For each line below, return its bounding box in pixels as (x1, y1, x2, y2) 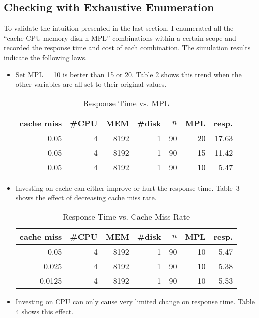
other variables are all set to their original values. (15, 79, 167, 89)
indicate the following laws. (4, 52, 87, 62)
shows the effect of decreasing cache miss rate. (15, 192, 157, 203)
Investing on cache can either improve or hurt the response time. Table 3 (15, 182, 240, 193)
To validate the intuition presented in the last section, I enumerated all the (4, 23, 234, 33)
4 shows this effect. (15, 306, 74, 316)
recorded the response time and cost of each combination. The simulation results (4, 42, 251, 53)
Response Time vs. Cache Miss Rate (62, 210, 190, 222)
